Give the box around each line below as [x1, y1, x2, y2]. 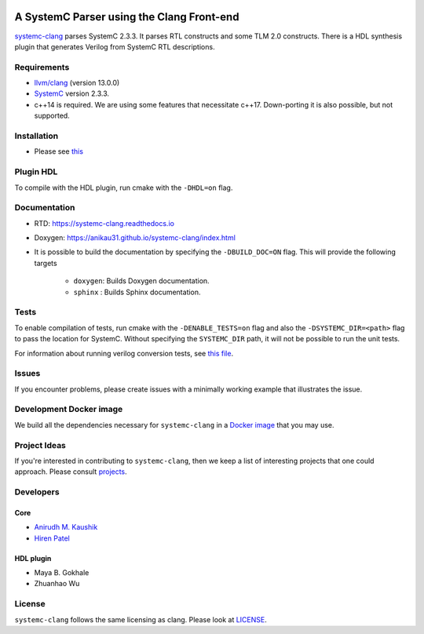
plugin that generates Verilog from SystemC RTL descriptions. [14, 42, 215, 51]
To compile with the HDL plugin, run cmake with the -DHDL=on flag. [14, 183, 233, 192]
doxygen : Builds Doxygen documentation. [73, 276, 210, 286]
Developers [14, 486, 60, 497]
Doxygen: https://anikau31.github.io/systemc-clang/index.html [34, 233, 236, 242]
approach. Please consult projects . [14, 467, 127, 476]
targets [34, 258, 58, 268]
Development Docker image [14, 404, 123, 415]
